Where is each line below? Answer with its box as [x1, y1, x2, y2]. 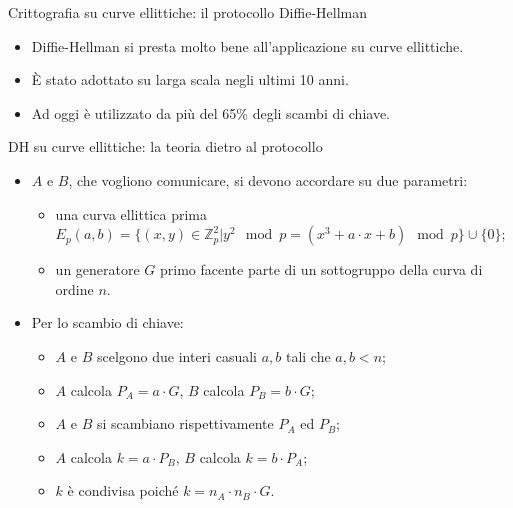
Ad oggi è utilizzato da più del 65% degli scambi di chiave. [31, 102, 391, 123]
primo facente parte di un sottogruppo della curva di [160, 259, 483, 280]
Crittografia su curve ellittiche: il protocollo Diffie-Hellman [8, 2, 367, 22]
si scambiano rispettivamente [96, 413, 274, 434]
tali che [285, 345, 331, 366]
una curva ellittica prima [55, 203, 207, 224]
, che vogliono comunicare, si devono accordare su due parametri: [68, 169, 468, 190]
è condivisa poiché [67, 480, 179, 501]
